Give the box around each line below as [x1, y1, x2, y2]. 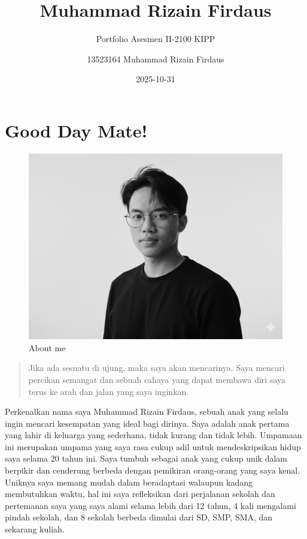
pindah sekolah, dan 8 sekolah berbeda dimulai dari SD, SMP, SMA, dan [5, 511, 273, 523]
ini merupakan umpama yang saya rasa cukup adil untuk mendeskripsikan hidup [5, 440, 301, 453]
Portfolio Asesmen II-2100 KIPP [96, 32, 215, 45]
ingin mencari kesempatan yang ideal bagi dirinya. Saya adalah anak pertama [5, 417, 290, 429]
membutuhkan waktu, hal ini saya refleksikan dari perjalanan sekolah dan [5, 487, 275, 500]
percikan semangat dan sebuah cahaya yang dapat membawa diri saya [28, 373, 286, 385]
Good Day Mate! [5, 118, 148, 142]
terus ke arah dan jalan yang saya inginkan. [28, 385, 189, 397]
